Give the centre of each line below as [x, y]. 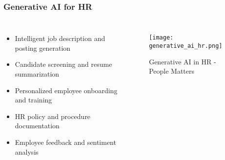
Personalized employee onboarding [66, 90]
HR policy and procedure [53, 116]
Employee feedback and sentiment [65, 142]
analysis [27, 151]
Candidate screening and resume [63, 64]
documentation [37, 126]
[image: [161, 38]
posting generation [43, 48]
